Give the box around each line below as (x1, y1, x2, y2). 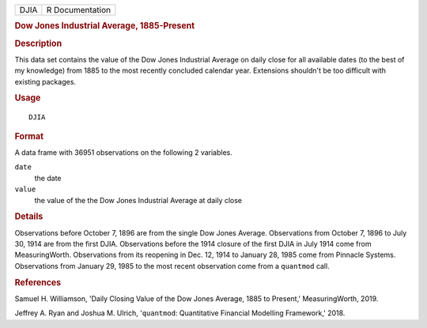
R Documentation (46, 5, 111, 15)
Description (14, 38, 62, 49)
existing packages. (14, 77, 77, 86)
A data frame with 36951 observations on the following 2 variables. (14, 148, 233, 157)
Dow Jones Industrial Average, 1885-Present (14, 21, 195, 32)
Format (14, 130, 43, 141)
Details (14, 211, 43, 222)
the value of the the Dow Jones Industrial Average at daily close (34, 195, 243, 205)
